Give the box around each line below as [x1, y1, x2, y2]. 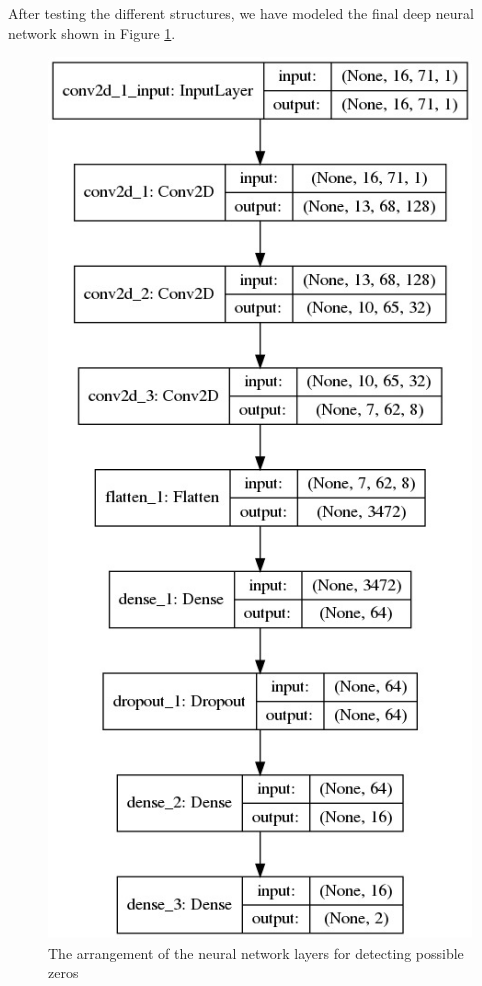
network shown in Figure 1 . [8, 22, 176, 43]
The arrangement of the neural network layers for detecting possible [48, 942, 464, 963]
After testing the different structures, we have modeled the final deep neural [8, 3, 474, 23]
